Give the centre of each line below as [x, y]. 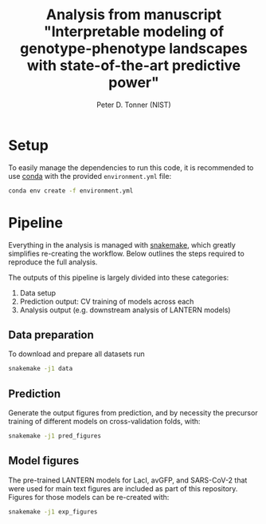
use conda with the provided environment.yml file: [90, 176]
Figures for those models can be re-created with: [89, 497]
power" [134, 83]
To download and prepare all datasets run [76, 354]
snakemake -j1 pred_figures [55, 436]
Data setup [38, 292]
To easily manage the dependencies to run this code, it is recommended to [131, 167]
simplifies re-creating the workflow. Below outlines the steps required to [126, 253]
